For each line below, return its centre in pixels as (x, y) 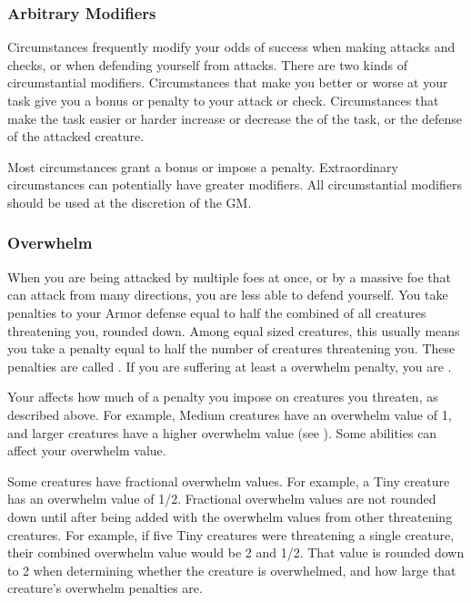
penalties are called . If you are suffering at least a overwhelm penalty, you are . (230, 366)
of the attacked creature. (76, 136)
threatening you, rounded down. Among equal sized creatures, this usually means (234, 330)
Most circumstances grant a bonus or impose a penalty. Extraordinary (203, 166)
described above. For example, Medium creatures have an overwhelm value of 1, (230, 414)
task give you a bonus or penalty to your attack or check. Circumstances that (223, 100)
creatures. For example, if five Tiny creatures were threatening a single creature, (231, 534)
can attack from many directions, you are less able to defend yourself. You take (228, 295)
